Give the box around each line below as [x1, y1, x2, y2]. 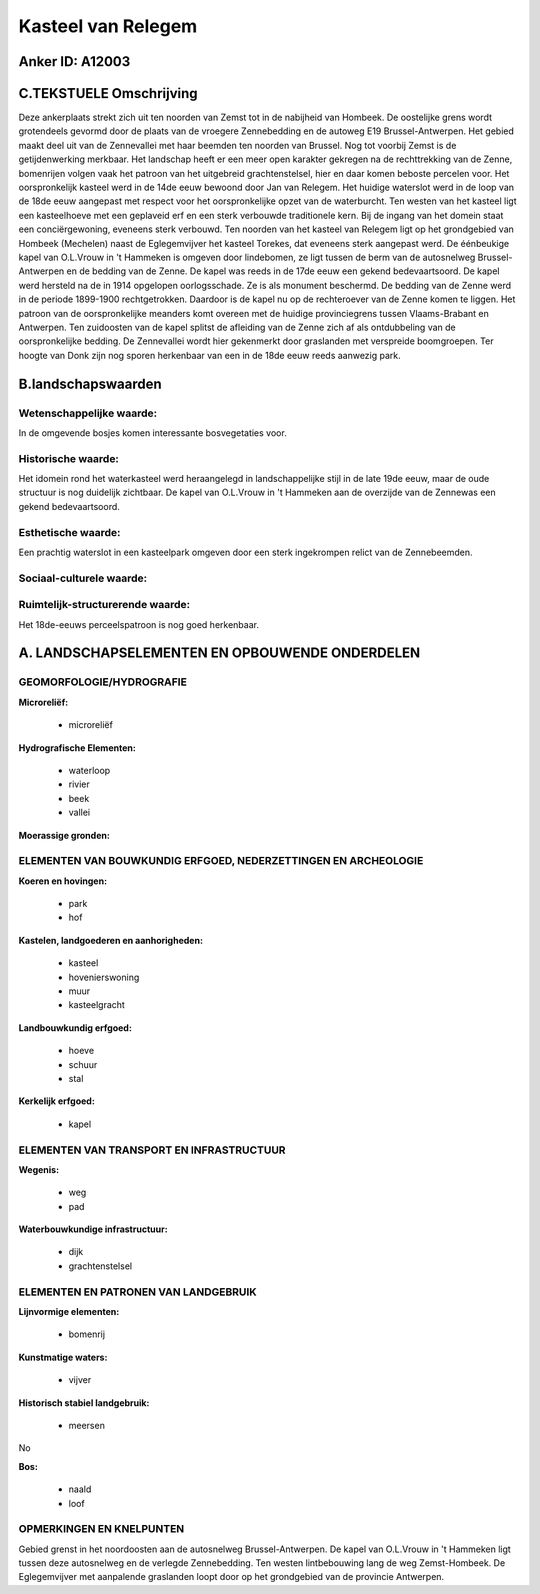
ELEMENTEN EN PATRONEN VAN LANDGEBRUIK [18, 1285, 257, 1299]
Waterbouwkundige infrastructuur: [18, 1223, 169, 1235]
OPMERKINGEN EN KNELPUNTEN [18, 1522, 185, 1536]
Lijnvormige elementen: [18, 1305, 120, 1317]
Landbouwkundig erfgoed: [18, 1021, 132, 1034]
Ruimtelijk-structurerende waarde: [18, 598, 190, 612]
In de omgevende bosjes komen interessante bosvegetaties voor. [18, 426, 287, 439]
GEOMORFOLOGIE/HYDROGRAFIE [18, 675, 187, 689]
